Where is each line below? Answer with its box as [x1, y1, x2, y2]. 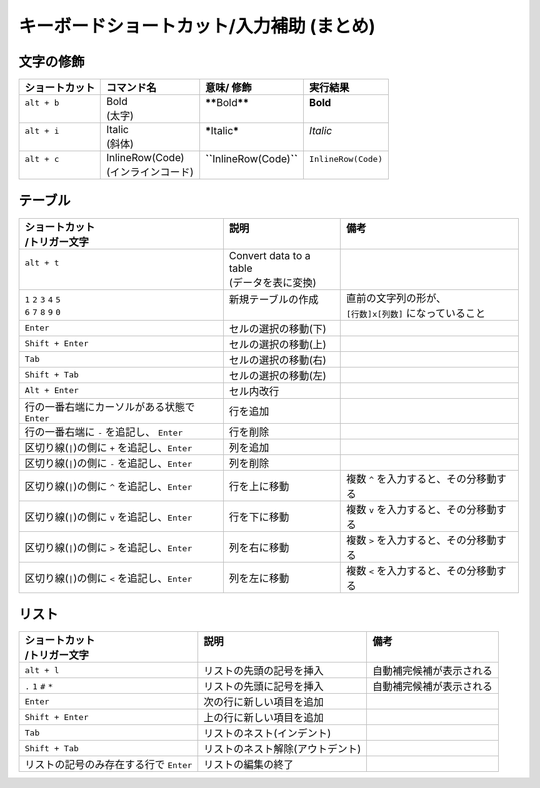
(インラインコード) [106, 165, 194, 179]
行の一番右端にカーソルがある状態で [24, 400, 195, 414]
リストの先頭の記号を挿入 [203, 664, 324, 678]
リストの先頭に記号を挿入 [203, 680, 324, 694]
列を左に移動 [228, 571, 290, 585]
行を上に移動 [228, 479, 290, 493]
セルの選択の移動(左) [228, 368, 327, 382]
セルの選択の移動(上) [228, 337, 327, 351]
